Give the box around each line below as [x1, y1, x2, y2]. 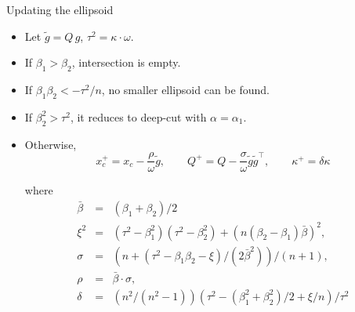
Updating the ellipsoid [6, 2, 114, 17]
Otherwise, [24, 136, 77, 152]
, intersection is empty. [71, 54, 181, 71]
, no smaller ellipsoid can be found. [101, 81, 270, 97]
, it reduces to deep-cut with [70, 108, 207, 125]
